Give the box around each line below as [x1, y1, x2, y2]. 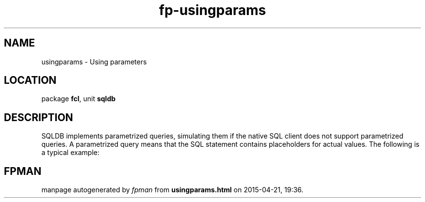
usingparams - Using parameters [41, 57, 147, 66]
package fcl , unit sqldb [41, 94, 116, 103]
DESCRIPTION [4, 111, 73, 124]
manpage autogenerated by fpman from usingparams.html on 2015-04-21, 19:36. [41, 186, 304, 194]
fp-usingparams [159, 2, 266, 18]
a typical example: [41, 148, 99, 157]
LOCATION [4, 74, 57, 87]
